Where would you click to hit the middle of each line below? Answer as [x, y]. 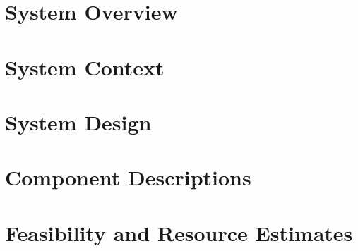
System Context [85, 67]
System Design [78, 122]
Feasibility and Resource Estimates [179, 232]
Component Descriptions [128, 177]
